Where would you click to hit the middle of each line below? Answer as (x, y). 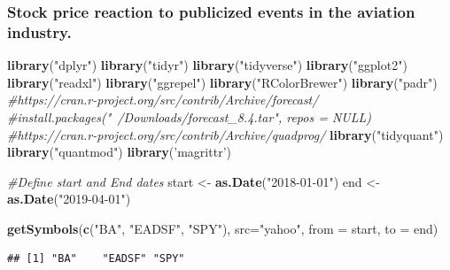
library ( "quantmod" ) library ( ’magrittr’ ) (119, 152)
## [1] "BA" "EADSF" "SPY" (96, 259)
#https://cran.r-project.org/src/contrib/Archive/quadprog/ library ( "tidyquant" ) (225, 134)
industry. (39, 31)
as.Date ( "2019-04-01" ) (69, 199)
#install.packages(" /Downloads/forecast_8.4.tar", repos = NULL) (190, 116)
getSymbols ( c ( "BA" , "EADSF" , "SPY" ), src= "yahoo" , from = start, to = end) (223, 228)
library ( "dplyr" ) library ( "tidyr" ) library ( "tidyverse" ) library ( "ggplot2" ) (207, 65)
